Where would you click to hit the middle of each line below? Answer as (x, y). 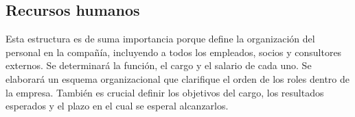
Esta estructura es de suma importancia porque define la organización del (160, 39)
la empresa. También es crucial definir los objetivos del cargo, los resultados (165, 92)
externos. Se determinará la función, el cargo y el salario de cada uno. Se (159, 65)
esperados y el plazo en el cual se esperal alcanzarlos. (117, 106)
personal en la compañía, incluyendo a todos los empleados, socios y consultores (174, 52)
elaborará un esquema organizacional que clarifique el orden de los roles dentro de (178, 78)
